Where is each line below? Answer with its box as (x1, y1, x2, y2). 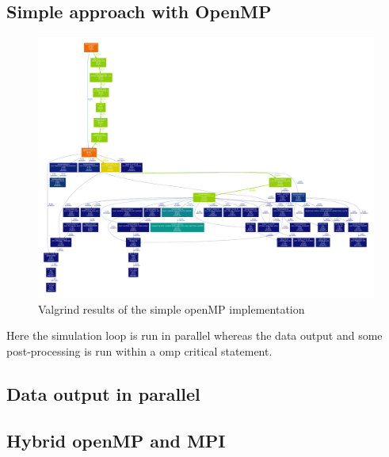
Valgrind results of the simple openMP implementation (38, 300, 305, 317)
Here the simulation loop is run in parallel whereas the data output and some (6, 327, 383, 344)
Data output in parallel (6, 381, 200, 406)
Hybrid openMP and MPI (6, 428, 226, 452)
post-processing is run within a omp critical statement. (6, 342, 273, 359)
